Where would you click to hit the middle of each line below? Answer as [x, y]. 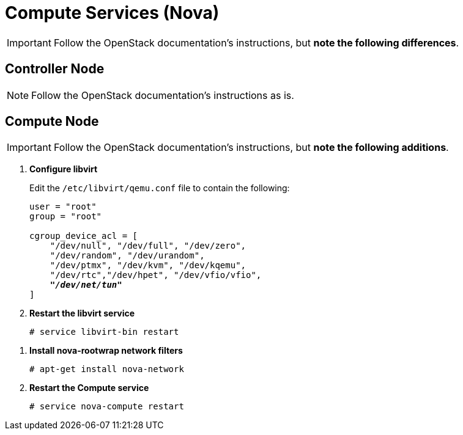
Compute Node [52, 122]
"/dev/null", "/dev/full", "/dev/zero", [148, 246]
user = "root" [63, 207]
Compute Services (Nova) [112, 13]
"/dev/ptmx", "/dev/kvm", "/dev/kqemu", [148, 265]
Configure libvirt [64, 169]
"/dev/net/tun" [86, 285]
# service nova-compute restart [107, 407]
